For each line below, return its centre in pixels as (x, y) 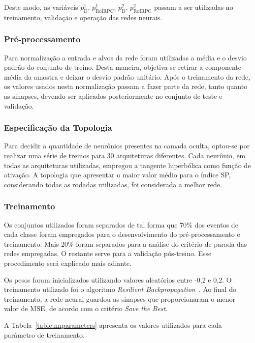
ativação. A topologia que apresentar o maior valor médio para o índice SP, (117, 175)
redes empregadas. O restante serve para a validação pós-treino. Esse (108, 253)
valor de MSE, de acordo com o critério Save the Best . (86, 308)
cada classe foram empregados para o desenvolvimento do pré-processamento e (122, 234)
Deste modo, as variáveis (41, 7)
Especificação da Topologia (58, 128)
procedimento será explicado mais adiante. (68, 263)
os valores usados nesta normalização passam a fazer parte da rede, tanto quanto (126, 86)
